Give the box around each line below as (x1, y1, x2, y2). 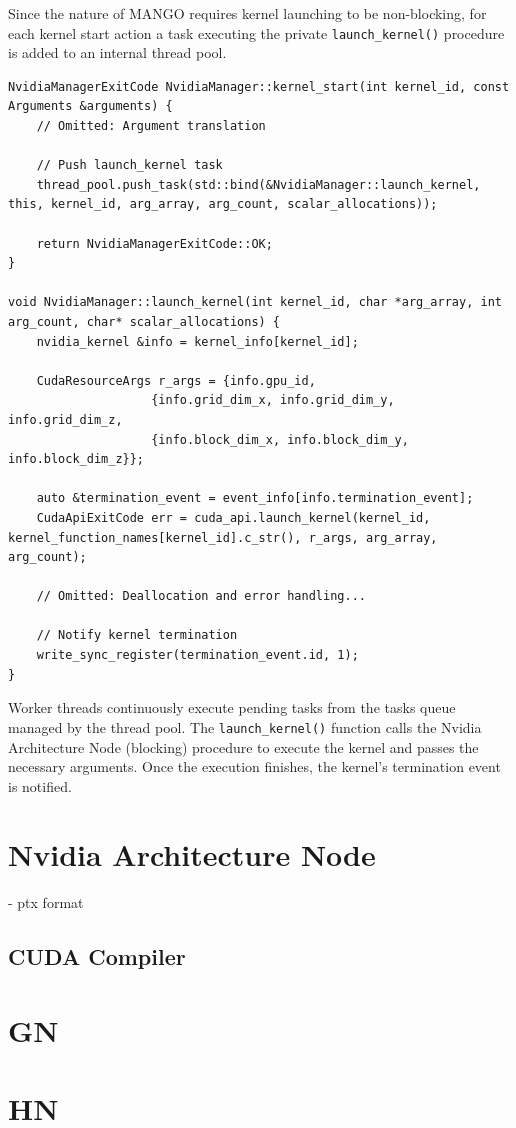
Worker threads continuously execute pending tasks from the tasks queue (8, 697, 456, 718)
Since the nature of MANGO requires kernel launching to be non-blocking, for (8, 3, 487, 23)
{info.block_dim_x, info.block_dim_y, (151, 432, 409, 447)
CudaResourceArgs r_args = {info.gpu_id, (36, 373, 316, 388)
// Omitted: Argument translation (36, 119, 266, 134)
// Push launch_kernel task (36, 158, 223, 173)
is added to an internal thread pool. (8, 42, 227, 63)
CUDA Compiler (8, 941, 186, 972)
